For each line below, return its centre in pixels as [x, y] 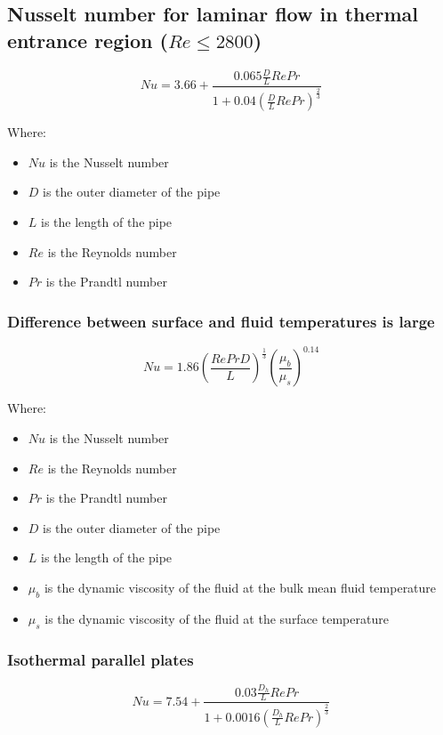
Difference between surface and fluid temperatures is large [221, 321]
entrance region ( [88, 40]
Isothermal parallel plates [101, 659]
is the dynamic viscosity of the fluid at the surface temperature [217, 618]
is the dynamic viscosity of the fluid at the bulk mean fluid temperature [240, 588]
